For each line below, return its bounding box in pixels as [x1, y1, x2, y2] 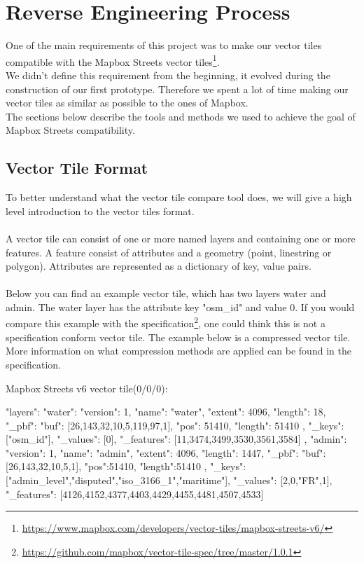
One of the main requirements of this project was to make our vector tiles [6, 38, 322, 53]
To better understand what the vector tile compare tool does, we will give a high [6, 190, 352, 205]
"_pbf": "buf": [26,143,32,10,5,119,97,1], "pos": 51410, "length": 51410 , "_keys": [6, 418, 344, 432]
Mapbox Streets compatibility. [6, 123, 135, 137]
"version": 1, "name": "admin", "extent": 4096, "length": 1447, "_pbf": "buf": [6, 445, 326, 460]
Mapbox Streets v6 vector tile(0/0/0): [6, 380, 168, 395]
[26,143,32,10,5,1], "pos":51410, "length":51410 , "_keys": [6, 459, 246, 474]
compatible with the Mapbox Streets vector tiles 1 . [6, 52, 220, 69]
